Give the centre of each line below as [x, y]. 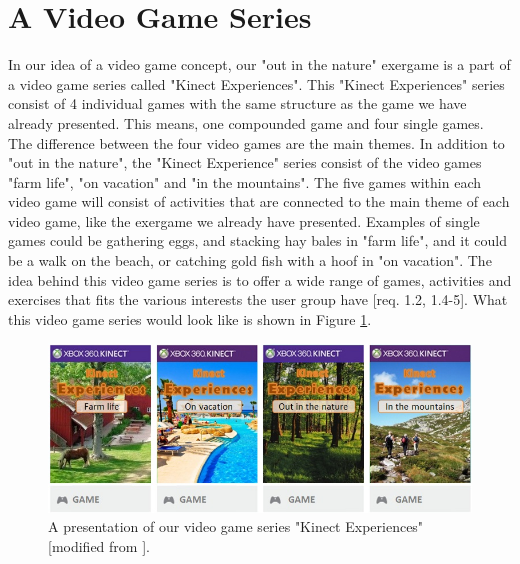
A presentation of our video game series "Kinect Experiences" [236, 526]
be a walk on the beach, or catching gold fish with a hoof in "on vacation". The [250, 260]
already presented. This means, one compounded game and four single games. [246, 122]
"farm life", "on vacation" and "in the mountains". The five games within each [244, 181]
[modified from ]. [99, 545]
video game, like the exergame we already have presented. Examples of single [244, 220]
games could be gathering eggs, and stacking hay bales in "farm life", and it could [257, 240]
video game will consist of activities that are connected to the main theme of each [259, 201]
